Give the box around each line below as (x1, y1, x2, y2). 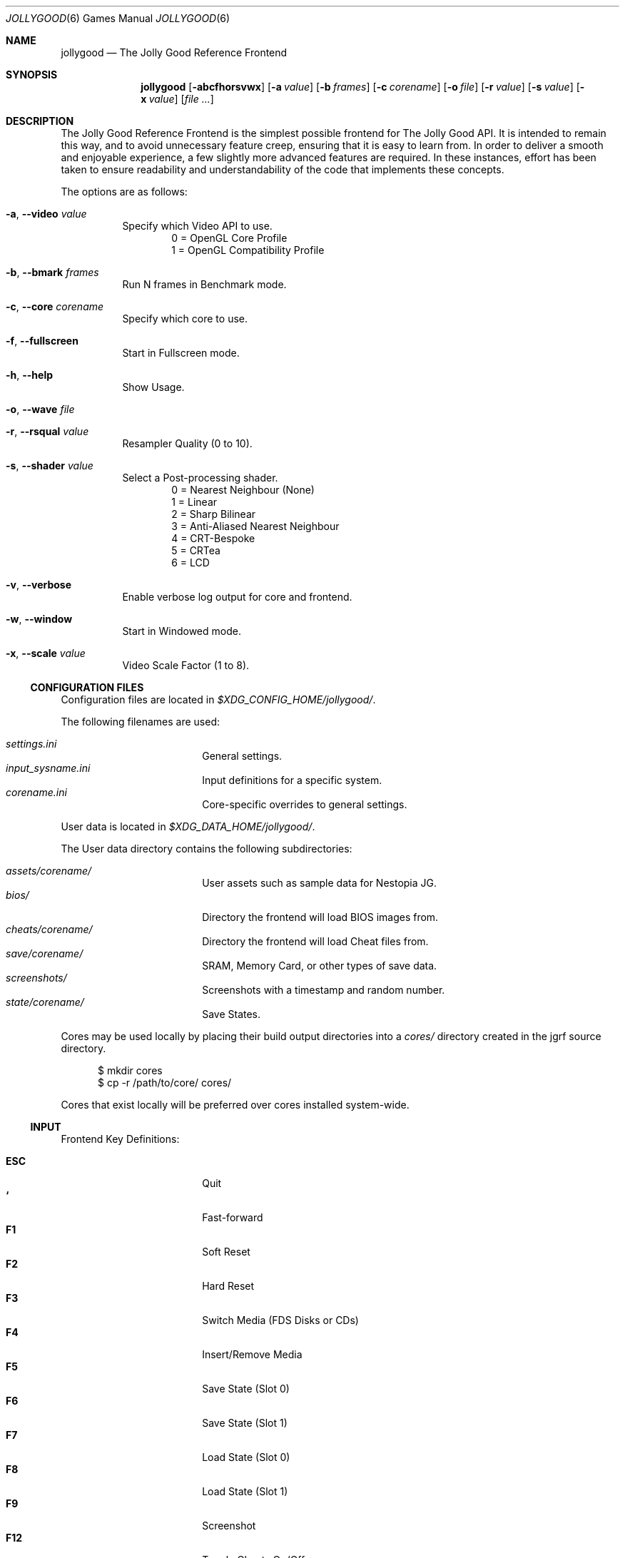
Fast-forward (202, 1211, 263, 1223)
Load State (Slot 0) (202, 1451, 290, 1463)
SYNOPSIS (6, 68, 58, 81)
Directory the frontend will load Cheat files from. (202, 935, 429, 947)
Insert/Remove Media (202, 1348, 303, 1360)
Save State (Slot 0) (202, 1383, 290, 1395)
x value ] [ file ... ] (141, 93, 214, 105)
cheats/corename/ (6, 923, 93, 935)
